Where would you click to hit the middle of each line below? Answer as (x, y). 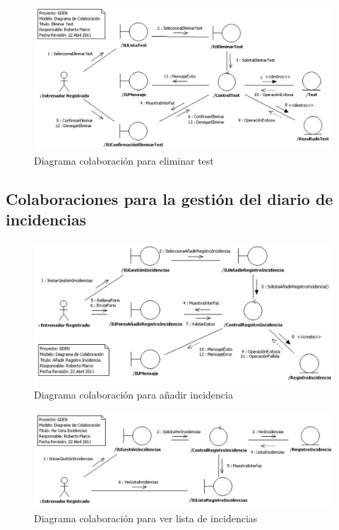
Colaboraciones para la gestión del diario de (169, 198)
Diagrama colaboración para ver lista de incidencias (146, 518)
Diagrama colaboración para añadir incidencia (133, 395)
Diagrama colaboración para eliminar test (124, 160)
